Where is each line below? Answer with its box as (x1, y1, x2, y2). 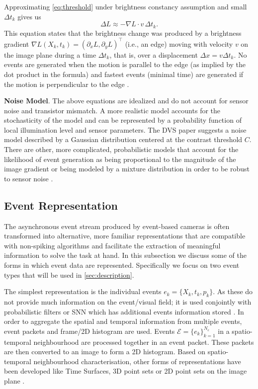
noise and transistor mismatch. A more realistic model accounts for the (4, 105, 221, 115)
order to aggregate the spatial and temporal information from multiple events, (4, 316, 242, 326)
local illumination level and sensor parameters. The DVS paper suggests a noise (4, 124, 247, 135)
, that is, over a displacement (109, 49, 198, 60)
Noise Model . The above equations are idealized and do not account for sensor (4, 95, 249, 106)
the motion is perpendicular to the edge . (4, 78, 129, 89)
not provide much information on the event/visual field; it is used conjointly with (4, 297, 252, 307)
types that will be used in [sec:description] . (4, 269, 134, 280)
